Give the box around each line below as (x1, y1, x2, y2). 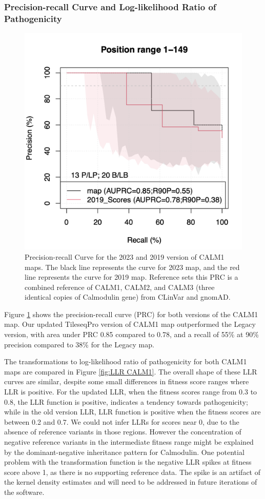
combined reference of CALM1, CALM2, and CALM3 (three (25, 281, 215, 292)
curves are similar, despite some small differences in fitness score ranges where (4, 376, 249, 387)
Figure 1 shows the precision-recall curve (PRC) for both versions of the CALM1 (4, 308, 258, 319)
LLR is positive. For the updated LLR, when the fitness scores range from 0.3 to (4, 386, 257, 397)
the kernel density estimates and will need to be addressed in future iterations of (4, 476, 257, 487)
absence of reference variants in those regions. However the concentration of (4, 426, 241, 437)
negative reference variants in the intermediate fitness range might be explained (4, 436, 254, 447)
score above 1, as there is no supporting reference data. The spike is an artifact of (4, 466, 260, 477)
